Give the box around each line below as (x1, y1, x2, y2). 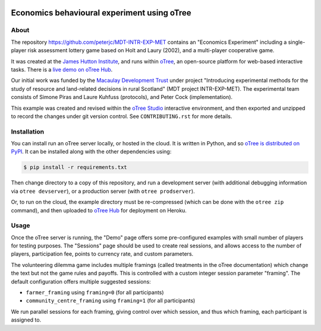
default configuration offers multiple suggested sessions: (11, 278, 151, 285)
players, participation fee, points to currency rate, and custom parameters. (11, 250, 194, 257)
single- (288, 39, 306, 46)
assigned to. (11, 316, 42, 323)
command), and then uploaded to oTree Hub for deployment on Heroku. (11, 206, 187, 214)
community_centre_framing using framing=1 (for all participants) (26, 297, 196, 304)
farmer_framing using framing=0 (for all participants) (26, 289, 164, 296)
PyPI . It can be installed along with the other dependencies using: (11, 148, 172, 155)
